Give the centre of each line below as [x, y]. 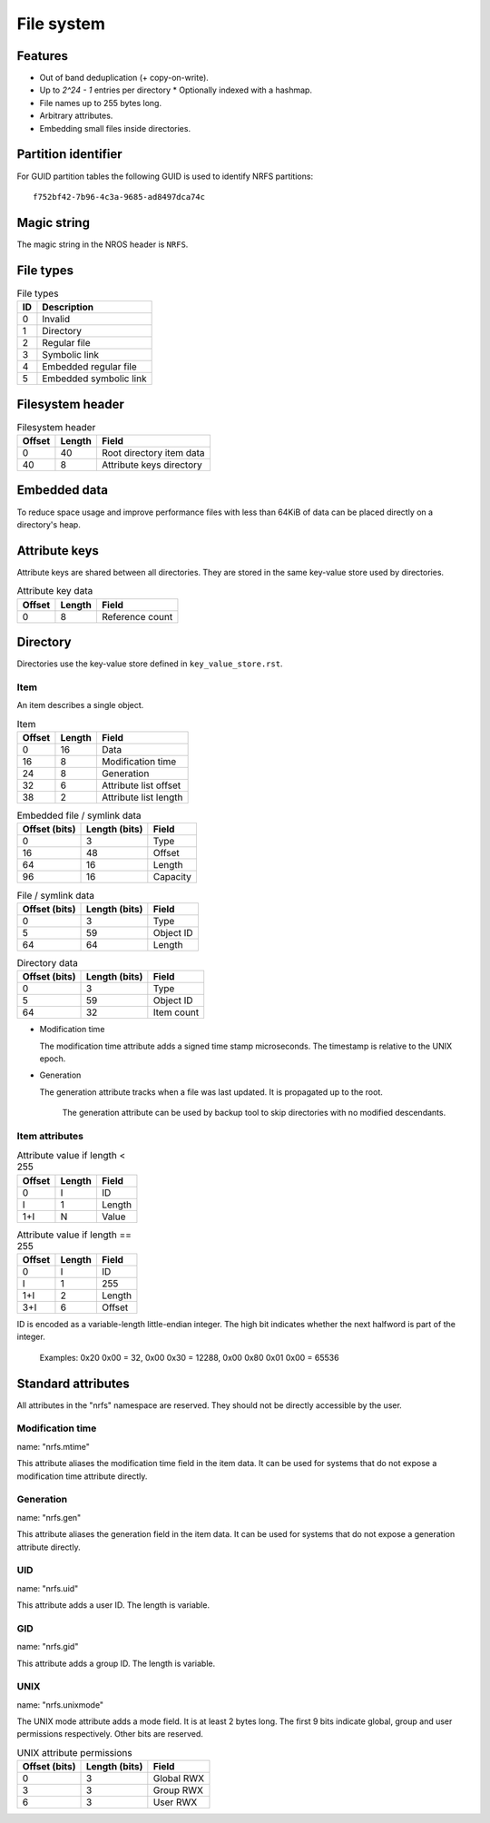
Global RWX [178, 1779]
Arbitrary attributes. [76, 116]
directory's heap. [49, 524]
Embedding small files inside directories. [115, 128]
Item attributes [50, 1136]
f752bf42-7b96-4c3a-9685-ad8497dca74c [119, 197]
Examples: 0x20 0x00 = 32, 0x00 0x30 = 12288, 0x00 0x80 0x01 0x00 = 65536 [189, 1357]
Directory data [48, 962]
